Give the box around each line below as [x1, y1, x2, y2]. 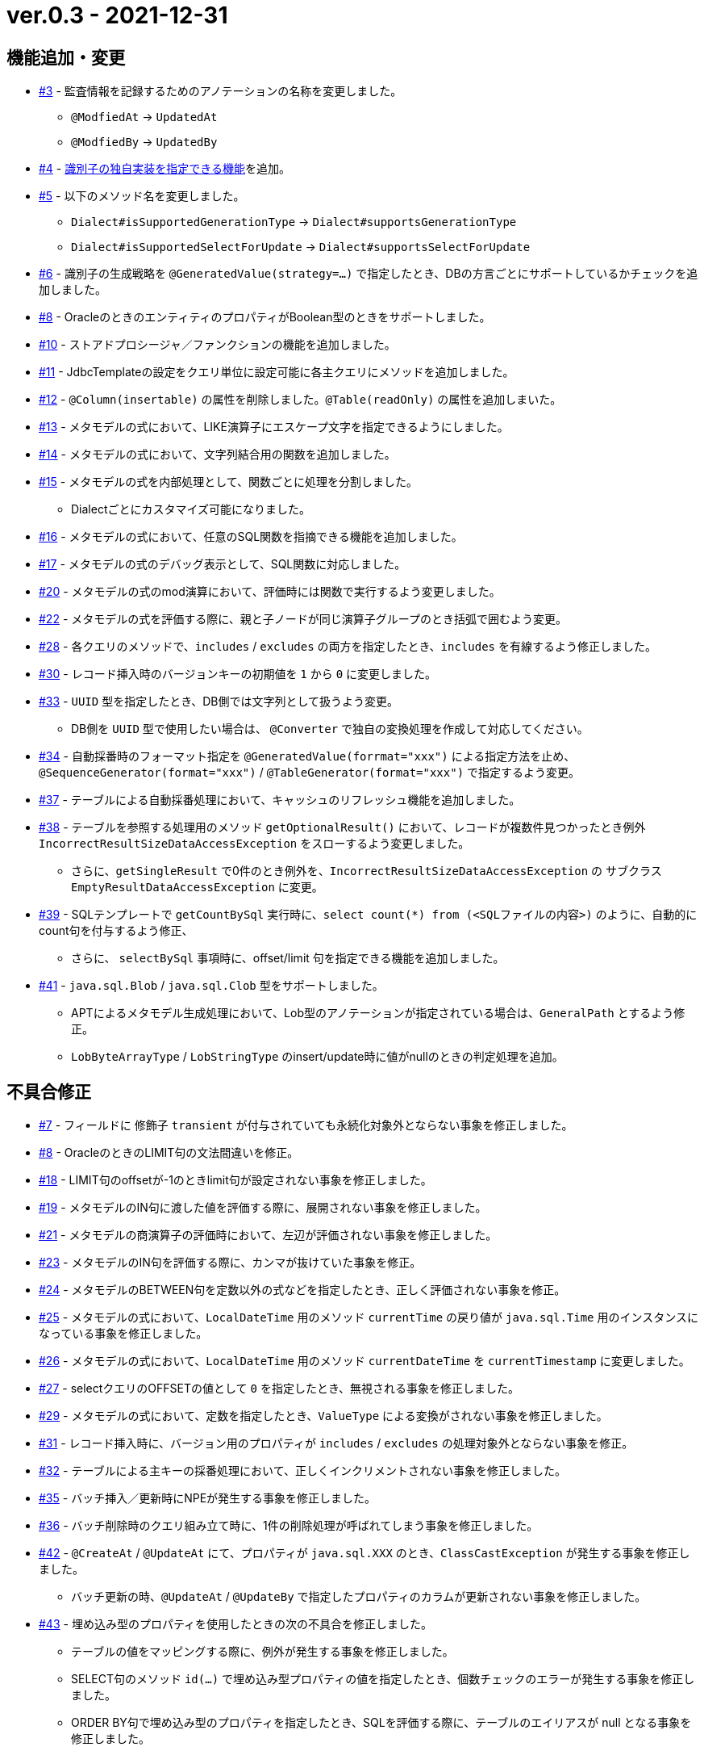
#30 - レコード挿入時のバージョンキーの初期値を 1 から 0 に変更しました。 [39, 667, 437, 681]
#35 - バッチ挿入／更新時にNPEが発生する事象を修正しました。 [39, 1491, 377, 1506]
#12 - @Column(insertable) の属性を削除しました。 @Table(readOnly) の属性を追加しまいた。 [39, 392, 562, 407]
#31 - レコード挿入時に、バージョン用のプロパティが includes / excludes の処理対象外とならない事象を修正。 [39, 1436, 634, 1451]
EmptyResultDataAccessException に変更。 [71, 880, 323, 894]
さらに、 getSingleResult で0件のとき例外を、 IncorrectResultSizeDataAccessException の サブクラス [71, 864, 662, 878]
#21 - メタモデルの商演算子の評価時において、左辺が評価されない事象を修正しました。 [39, 1228, 498, 1242]
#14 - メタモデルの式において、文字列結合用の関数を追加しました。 [39, 447, 396, 462]
